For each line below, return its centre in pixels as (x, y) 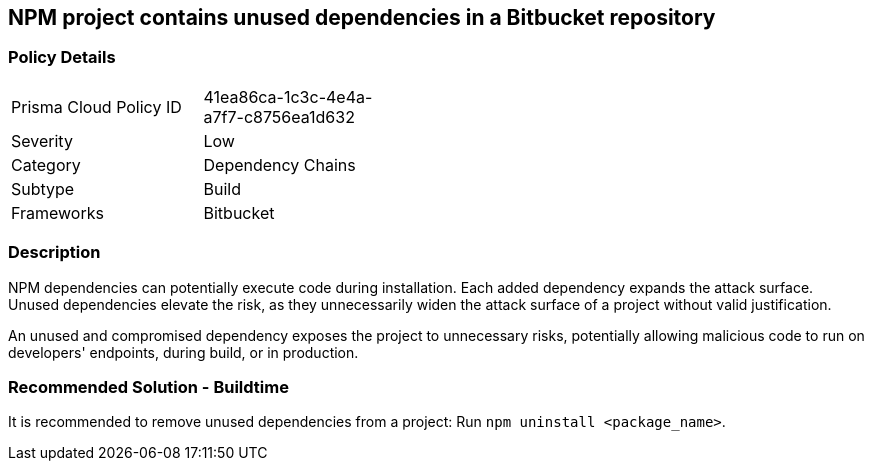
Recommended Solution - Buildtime (148, 386)
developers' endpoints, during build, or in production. (183, 352)
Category (46, 164)
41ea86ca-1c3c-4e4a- (288, 96)
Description (54, 252)
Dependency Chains (279, 164)
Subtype (43, 188)
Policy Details (62, 57)
